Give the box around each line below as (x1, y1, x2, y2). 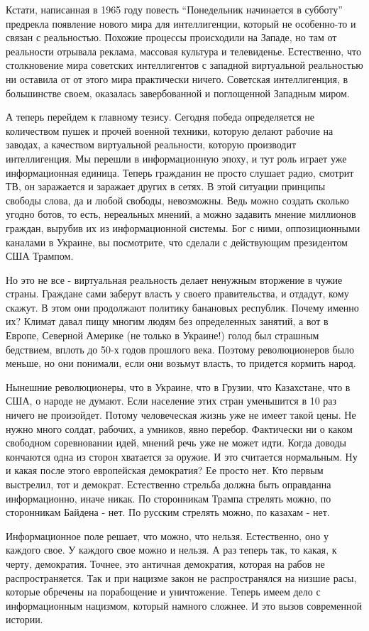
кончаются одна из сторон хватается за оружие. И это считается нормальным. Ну (6, 449, 358, 463)
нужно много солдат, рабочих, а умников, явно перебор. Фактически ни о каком (6, 421, 353, 436)
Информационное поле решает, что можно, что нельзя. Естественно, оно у (6, 528, 329, 543)
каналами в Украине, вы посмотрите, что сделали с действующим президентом (6, 234, 348, 249)
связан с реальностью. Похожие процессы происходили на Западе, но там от (6, 30, 337, 45)
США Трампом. (6, 248, 74, 263)
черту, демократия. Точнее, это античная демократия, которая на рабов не (6, 556, 325, 571)
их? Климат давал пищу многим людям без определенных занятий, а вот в (6, 314, 329, 329)
